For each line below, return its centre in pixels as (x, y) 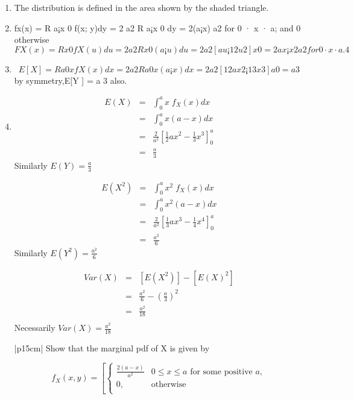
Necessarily (35, 328)
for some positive (221, 372)
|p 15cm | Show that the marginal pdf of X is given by (112, 348)
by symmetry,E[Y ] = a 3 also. (71, 80)
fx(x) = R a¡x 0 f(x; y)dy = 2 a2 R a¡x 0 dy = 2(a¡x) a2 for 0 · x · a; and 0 (157, 27)
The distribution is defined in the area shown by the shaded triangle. (141, 7)
